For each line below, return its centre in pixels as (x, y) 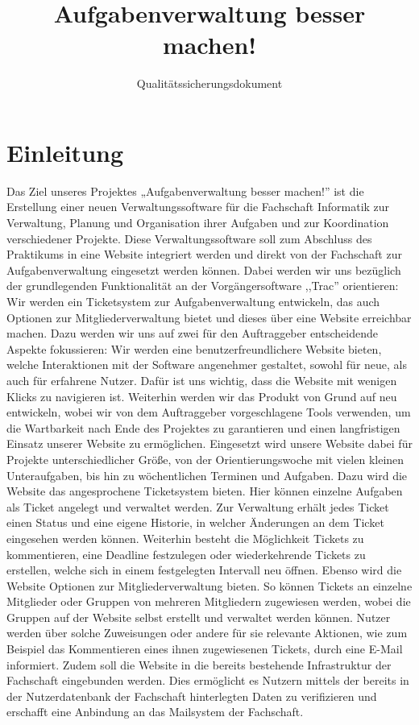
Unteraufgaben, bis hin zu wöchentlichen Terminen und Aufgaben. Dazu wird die (207, 475)
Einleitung (65, 152)
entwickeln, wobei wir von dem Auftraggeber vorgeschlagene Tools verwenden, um (209, 412)
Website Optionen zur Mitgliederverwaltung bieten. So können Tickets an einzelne (209, 585)
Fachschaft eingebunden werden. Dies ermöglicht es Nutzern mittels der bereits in (208, 680)
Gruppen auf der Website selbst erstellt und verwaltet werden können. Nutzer (199, 617)
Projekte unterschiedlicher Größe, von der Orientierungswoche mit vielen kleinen (205, 459)
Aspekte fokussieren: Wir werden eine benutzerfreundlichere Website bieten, (194, 348)
